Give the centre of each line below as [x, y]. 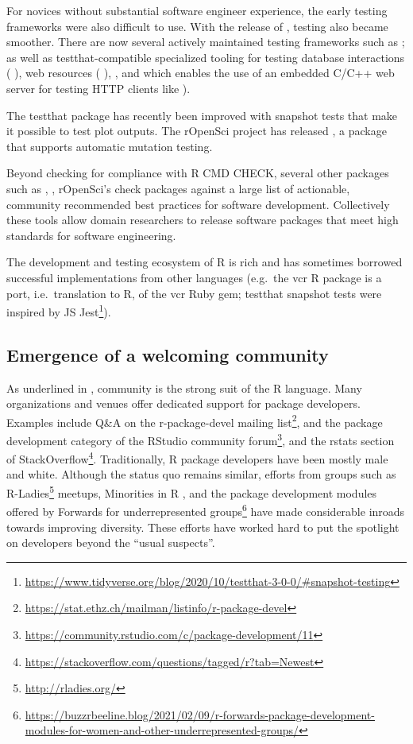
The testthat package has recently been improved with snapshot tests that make [202, 115]
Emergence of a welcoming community [168, 354]
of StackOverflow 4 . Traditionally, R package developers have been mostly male [197, 457]
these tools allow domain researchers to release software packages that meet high [203, 220]
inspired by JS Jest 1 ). [59, 310]
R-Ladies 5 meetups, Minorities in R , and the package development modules [192, 492]
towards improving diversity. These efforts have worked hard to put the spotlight [203, 527]
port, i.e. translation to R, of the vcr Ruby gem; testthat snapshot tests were [194, 293]
